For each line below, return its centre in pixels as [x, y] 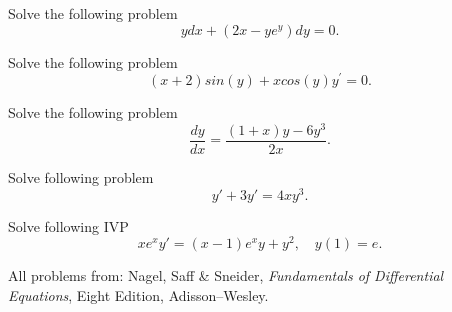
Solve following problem [81, 177]
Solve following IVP [68, 225]
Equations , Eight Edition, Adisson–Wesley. [138, 294]
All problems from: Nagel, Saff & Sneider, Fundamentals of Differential [226, 275]
